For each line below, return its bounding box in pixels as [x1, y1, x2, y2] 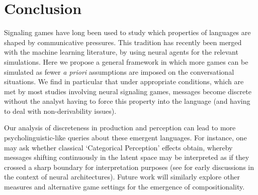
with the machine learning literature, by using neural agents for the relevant [4, 47, 238, 57]
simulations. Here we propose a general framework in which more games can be [4, 56, 248, 67]
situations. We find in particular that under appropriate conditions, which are [4, 76, 244, 87]
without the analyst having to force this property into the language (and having [4, 96, 250, 106]
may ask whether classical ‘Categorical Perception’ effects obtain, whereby [4, 142, 233, 152]
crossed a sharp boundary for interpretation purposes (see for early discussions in [4, 161, 254, 172]
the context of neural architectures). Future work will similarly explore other [4, 171, 240, 182]
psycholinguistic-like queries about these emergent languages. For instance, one [4, 132, 247, 143]
